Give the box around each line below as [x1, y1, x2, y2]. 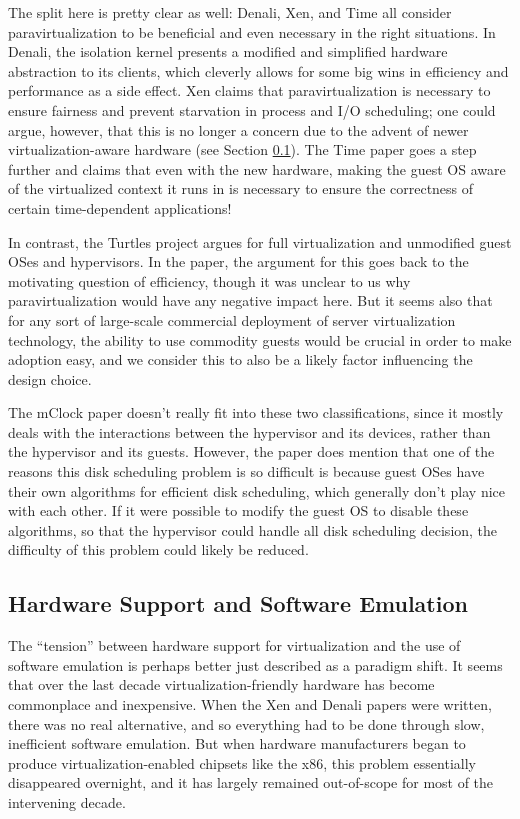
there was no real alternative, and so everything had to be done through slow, [8, 713, 485, 734]
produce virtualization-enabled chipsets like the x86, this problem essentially [8, 752, 476, 773]
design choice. [8, 368, 92, 389]
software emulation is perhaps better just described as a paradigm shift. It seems [8, 654, 503, 675]
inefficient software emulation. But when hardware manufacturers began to [8, 733, 466, 754]
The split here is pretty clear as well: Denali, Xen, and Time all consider [8, 2, 452, 22]
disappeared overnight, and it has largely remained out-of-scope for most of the [8, 772, 494, 793]
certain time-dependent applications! [8, 197, 232, 218]
